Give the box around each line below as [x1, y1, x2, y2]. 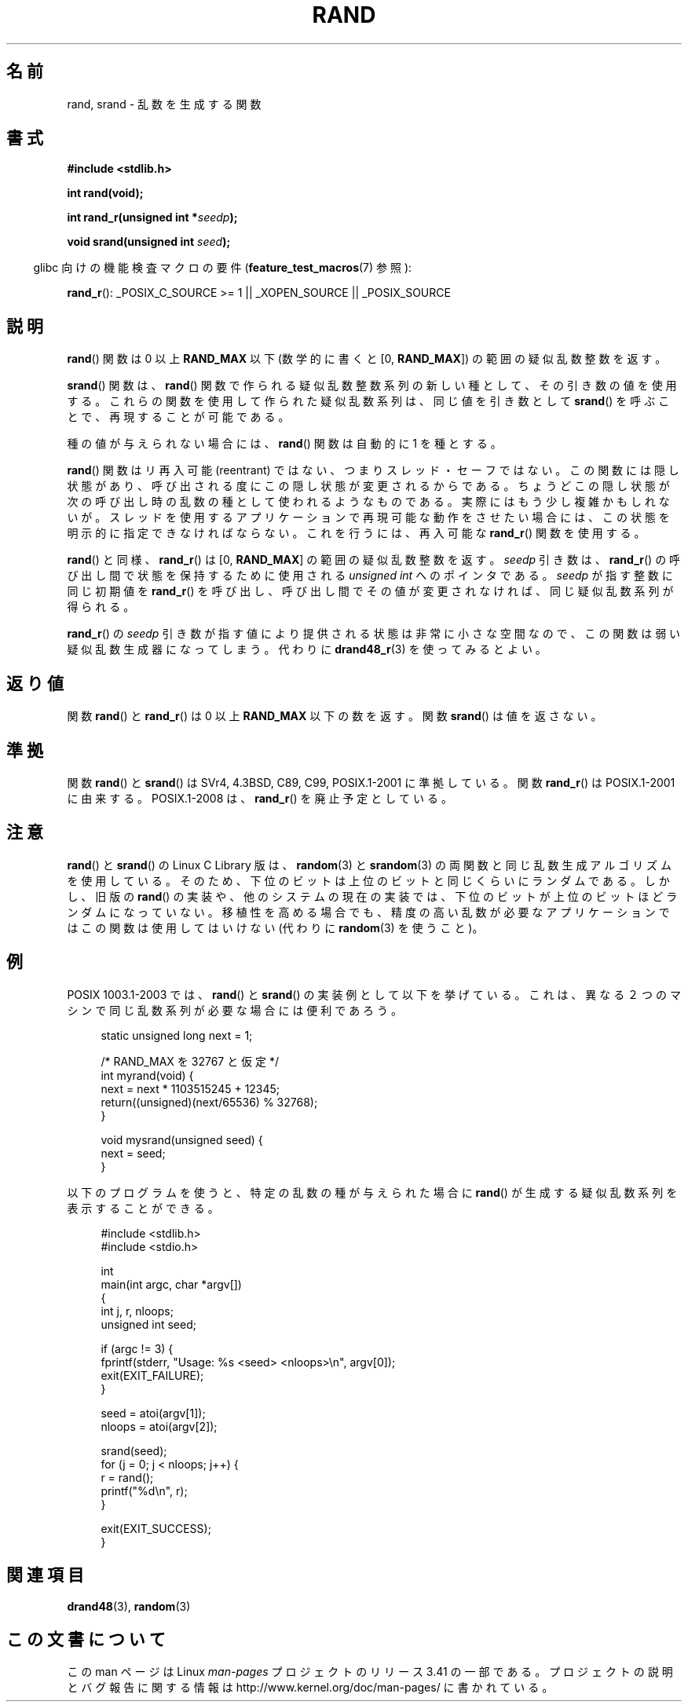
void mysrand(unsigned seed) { [101, 1132, 263, 1147]
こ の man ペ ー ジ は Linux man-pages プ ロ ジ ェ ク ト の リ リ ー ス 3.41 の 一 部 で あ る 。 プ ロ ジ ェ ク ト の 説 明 [67, 1665, 673, 1679]
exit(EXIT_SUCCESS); [101, 1521, 211, 1535]
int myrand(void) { [101, 1068, 194, 1082]
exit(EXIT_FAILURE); [101, 1368, 204, 1382]
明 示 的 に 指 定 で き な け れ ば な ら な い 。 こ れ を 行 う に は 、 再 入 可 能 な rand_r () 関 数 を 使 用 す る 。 [67, 526, 646, 540]
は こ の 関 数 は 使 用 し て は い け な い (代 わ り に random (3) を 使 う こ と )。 [67, 920, 484, 934]
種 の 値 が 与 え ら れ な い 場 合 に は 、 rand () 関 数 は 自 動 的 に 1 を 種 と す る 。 [67, 437, 502, 451]
